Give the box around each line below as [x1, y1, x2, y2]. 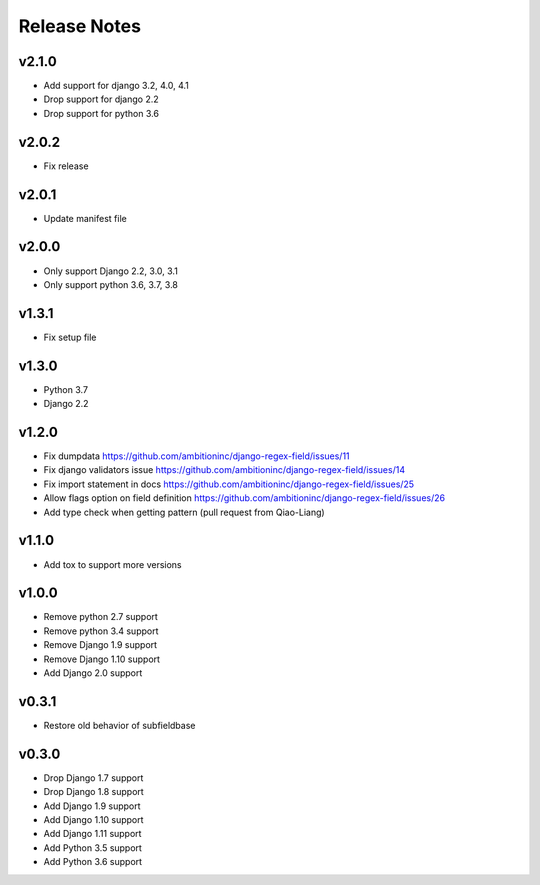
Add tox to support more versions [43, 558, 182, 570]
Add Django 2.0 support [43, 667, 143, 679]
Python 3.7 [43, 383, 89, 395]
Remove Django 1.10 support [43, 653, 160, 665]
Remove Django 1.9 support [43, 639, 158, 651]
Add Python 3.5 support [43, 841, 142, 854]
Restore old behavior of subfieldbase [43, 719, 196, 731]
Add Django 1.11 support [43, 828, 142, 840]
